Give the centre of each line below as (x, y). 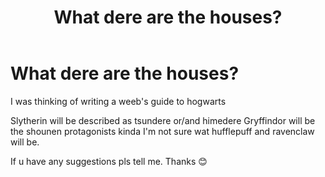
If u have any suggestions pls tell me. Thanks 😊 (109, 161)
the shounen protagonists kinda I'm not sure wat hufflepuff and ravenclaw (162, 131)
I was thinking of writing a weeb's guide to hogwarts (118, 101)
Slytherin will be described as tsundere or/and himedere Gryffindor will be (163, 120)
